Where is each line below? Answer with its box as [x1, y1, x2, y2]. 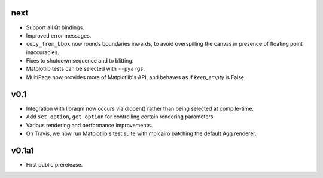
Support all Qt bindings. [26, 24, 85, 31]
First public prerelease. [26, 161, 83, 168]
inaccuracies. [26, 48, 59, 56]
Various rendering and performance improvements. [26, 121, 153, 129]
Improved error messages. [26, 32, 92, 39]
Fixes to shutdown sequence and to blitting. [26, 57, 134, 64]
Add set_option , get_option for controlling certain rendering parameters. [26, 113, 215, 120]
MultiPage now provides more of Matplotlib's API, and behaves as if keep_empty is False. [26, 73, 246, 80]
